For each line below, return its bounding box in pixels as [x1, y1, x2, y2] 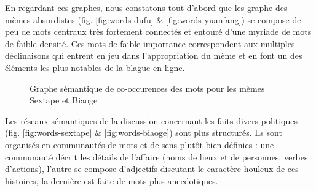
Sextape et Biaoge [30, 94, 98, 107]
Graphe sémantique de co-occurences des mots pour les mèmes [30, 81, 265, 94]
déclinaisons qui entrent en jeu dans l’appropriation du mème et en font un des [5, 49, 302, 62]
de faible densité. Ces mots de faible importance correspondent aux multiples [5, 37, 295, 50]
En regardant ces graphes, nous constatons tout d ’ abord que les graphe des [5, 1, 288, 13]
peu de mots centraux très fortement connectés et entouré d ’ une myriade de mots [5, 25, 312, 38]
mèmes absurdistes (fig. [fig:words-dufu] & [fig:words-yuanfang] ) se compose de [5, 13, 301, 26]
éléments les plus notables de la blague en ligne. [5, 61, 185, 73]
